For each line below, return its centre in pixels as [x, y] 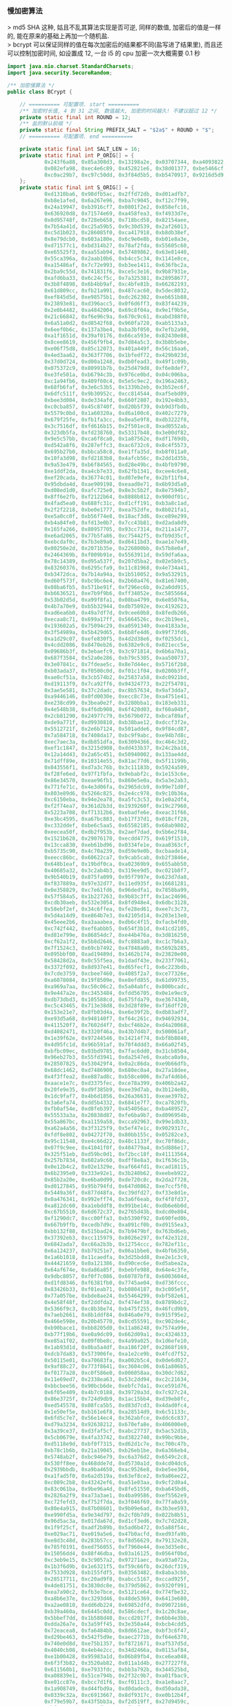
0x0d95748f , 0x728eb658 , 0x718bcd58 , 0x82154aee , [117, 220]
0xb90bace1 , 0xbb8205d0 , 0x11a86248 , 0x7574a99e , [117, 1328]
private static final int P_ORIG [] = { [77, 155]
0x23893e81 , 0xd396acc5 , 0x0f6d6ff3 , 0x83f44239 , [117, 304]
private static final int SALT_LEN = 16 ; [80, 149]
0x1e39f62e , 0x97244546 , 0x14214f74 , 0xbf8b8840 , [117, 1038]
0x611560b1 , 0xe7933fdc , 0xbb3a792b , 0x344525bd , [117, 1669]
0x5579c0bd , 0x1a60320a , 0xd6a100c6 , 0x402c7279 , [117, 413]
